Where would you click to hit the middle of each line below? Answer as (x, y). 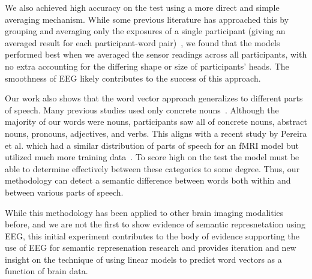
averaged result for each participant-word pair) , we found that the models (142, 42)
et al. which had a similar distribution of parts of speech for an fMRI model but (152, 145)
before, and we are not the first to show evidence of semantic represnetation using (155, 224)
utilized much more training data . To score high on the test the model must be (152, 157)
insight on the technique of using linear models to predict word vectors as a (143, 259)
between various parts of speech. (64, 192)
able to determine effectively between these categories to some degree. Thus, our (152, 168)
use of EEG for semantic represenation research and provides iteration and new (151, 247)
